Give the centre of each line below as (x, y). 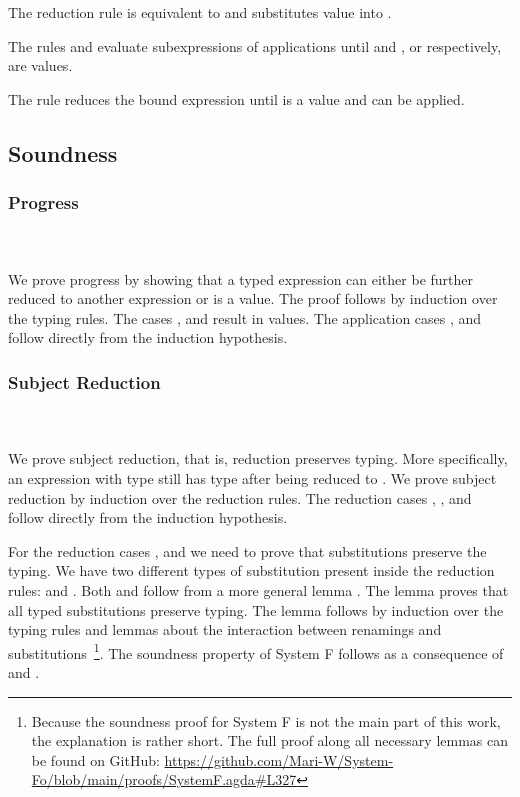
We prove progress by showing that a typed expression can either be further (240, 278)
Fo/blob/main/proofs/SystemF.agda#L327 (164, 779)
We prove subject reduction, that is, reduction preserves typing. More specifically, (258, 458)
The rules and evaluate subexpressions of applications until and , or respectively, (255, 45)
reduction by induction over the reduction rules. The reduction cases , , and (240, 497)
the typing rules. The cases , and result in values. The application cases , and (245, 317)
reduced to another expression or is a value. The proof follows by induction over (253, 298)
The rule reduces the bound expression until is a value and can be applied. (236, 98)
